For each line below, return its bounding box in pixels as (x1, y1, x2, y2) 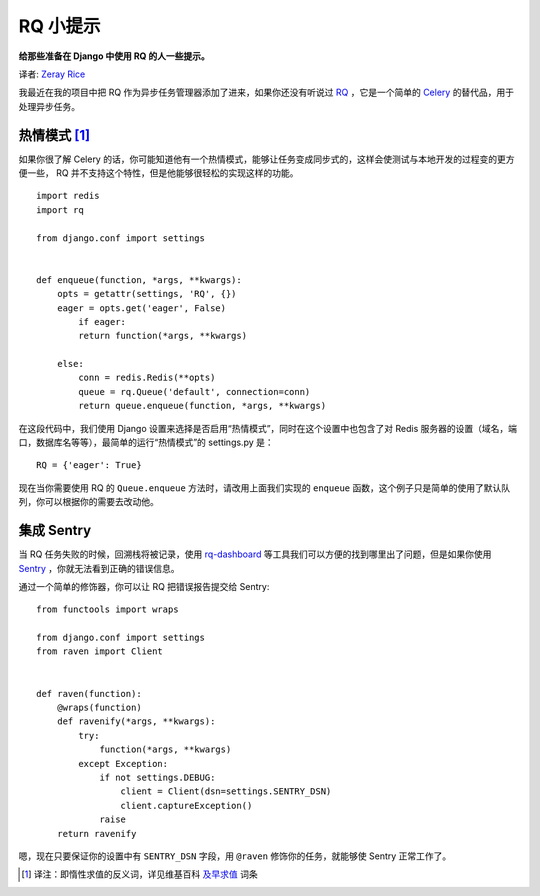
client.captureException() (120, 800, 253, 811)
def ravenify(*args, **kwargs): (56, 716, 216, 727)
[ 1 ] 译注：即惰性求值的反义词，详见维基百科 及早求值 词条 (21, 868, 259, 880)
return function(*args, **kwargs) (78, 330, 248, 342)
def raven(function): (36, 688, 142, 699)
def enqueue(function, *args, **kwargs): (36, 274, 242, 285)
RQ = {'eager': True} (36, 460, 142, 471)
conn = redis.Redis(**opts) (78, 372, 216, 384)
